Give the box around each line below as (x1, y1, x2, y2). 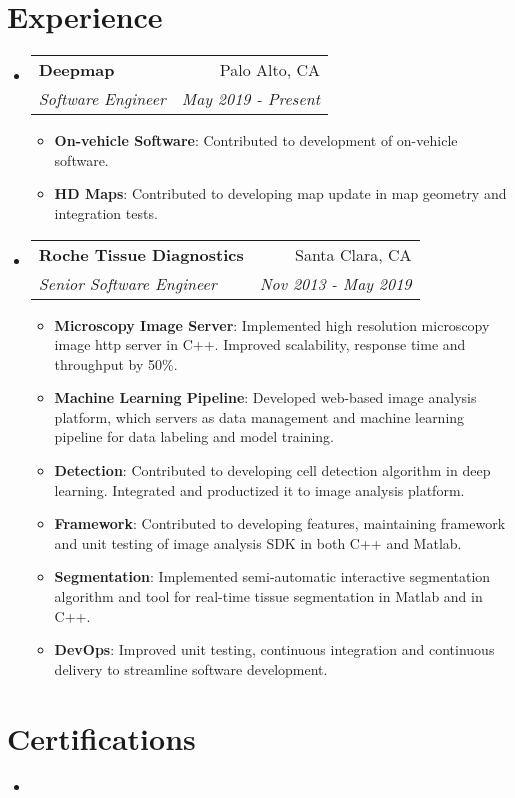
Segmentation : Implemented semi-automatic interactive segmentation (54, 566, 491, 587)
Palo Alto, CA (219, 58, 321, 82)
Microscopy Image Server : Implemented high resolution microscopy (54, 314, 490, 335)
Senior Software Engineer (38, 271, 217, 295)
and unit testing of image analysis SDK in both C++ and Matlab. (54, 532, 462, 553)
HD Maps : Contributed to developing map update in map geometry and (54, 183, 507, 204)
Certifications (7, 717, 196, 758)
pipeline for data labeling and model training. (54, 426, 334, 447)
